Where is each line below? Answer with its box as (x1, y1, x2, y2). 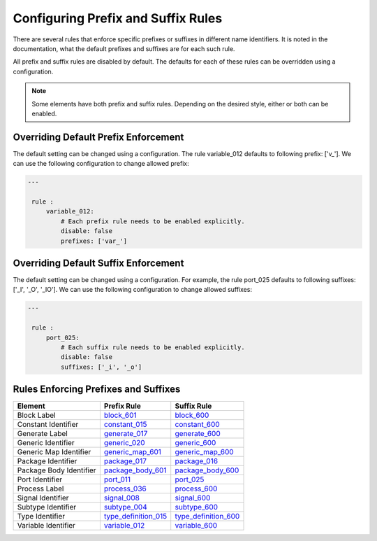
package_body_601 (103, 465, 167, 475)
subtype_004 (103, 503, 147, 512)
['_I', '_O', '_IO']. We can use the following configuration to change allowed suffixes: (13, 286, 253, 294)
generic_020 (103, 438, 146, 448)
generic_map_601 (103, 447, 162, 457)
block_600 (175, 410, 209, 420)
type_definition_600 (175, 512, 240, 521)
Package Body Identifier (17, 465, 97, 475)
